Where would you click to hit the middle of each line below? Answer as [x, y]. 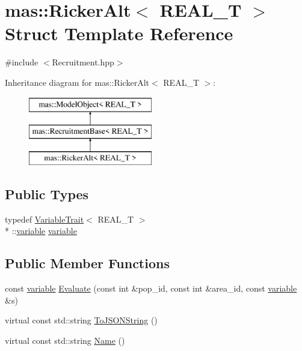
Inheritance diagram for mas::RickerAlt [77, 82]
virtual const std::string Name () [65, 340]
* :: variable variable [41, 231]
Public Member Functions [87, 263]
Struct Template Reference [119, 33]
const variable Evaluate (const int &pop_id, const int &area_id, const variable [151, 288]
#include [22, 62]
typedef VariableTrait [45, 219]
